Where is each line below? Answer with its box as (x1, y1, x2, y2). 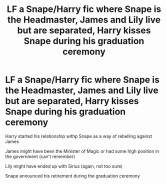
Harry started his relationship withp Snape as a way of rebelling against (5, 133, 152, 139)
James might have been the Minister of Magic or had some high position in (5, 148, 159, 154)
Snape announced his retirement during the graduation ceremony (5, 172, 140, 178)
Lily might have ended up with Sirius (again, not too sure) (5, 163, 123, 169)
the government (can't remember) (5, 153, 75, 159)
